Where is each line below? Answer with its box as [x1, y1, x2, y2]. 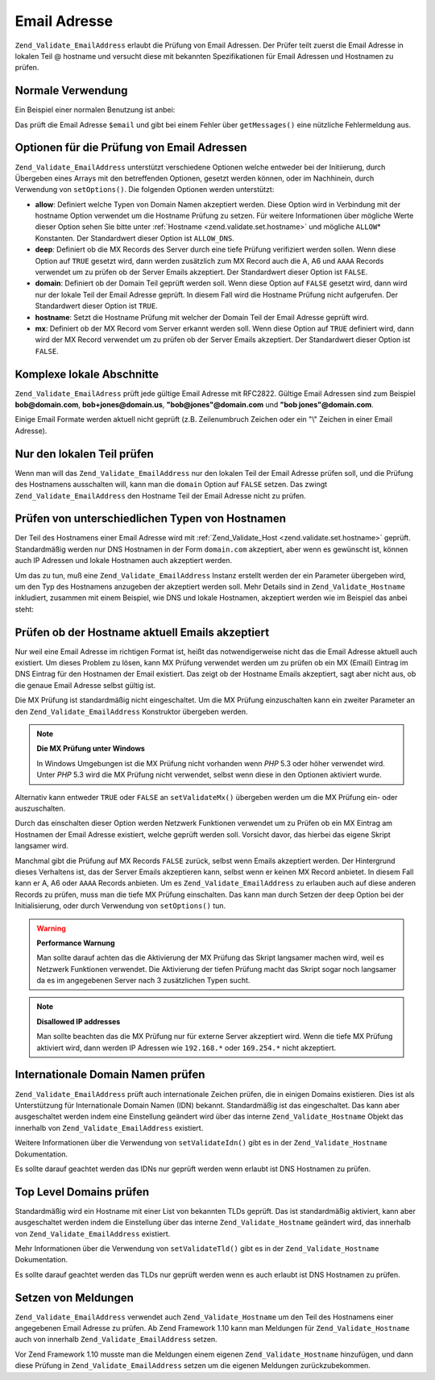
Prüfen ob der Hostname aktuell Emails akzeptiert [14, 625, 270, 639]
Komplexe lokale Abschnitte [14, 367, 159, 381]
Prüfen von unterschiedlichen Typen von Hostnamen [14, 512, 286, 526]
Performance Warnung [36, 938, 116, 948]
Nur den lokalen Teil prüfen [14, 447, 155, 461]
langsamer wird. [14, 841, 68, 851]
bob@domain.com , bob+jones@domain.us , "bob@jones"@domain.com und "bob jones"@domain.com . [14, 400, 374, 410]
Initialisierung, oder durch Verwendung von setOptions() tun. [14, 901, 226, 911]
